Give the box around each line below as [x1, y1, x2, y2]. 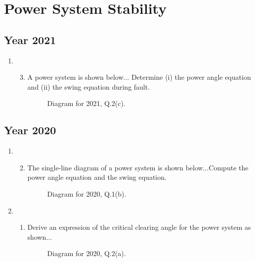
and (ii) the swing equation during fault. [27, 81, 150, 92]
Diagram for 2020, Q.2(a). [47, 248, 126, 259]
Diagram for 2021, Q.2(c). [47, 98, 126, 108]
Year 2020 [4, 122, 56, 138]
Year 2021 [4, 32, 56, 47]
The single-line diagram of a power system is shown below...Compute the [27, 162, 249, 172]
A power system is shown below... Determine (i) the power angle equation [27, 72, 251, 82]
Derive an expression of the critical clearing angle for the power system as [27, 222, 251, 232]
